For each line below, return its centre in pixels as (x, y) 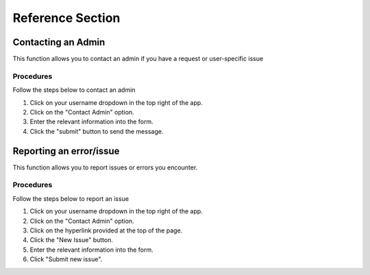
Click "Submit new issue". (66, 259)
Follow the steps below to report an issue (71, 198)
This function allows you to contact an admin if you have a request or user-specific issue (138, 59)
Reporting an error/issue (66, 151)
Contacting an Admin (59, 42)
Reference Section (66, 18)
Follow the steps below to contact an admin (74, 90)
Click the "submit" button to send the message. (97, 131)
